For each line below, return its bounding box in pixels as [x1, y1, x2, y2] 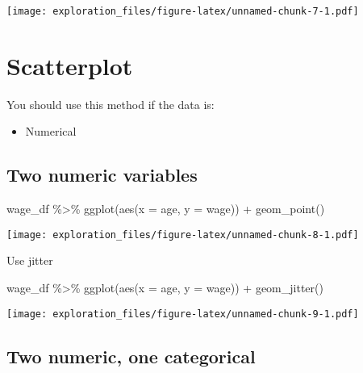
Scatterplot [6, 48, 133, 82]
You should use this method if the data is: [6, 95, 215, 112]
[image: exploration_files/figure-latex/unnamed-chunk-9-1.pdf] [6, 308, 359, 320]
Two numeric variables [6, 162, 198, 187]
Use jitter [6, 252, 53, 269]
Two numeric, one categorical [6, 343, 256, 368]
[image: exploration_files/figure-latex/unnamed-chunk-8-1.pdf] [6, 228, 359, 241]
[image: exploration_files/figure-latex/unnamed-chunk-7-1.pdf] [6, 6, 359, 17]
